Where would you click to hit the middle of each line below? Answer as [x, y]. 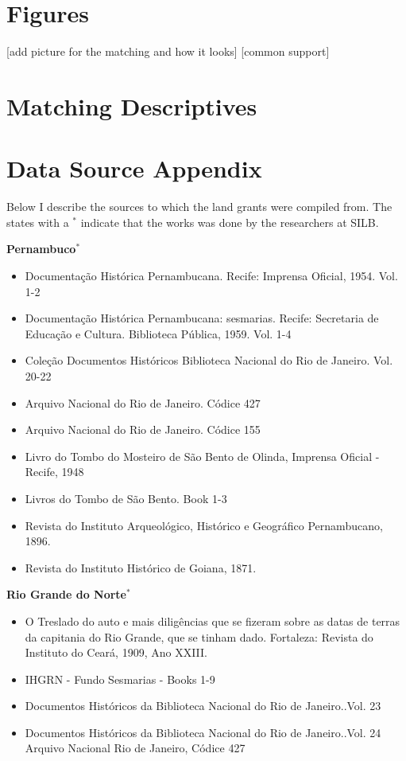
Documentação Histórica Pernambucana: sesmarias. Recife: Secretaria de [202, 318]
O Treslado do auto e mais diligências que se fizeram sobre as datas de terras [213, 621]
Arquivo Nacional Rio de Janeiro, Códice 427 [135, 748]
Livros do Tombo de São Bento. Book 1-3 [126, 498]
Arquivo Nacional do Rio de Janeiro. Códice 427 [143, 402]
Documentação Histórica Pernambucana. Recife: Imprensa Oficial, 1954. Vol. [211, 275]
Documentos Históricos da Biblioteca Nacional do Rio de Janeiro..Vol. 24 [203, 732]
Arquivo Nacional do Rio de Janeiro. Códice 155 [143, 429]
